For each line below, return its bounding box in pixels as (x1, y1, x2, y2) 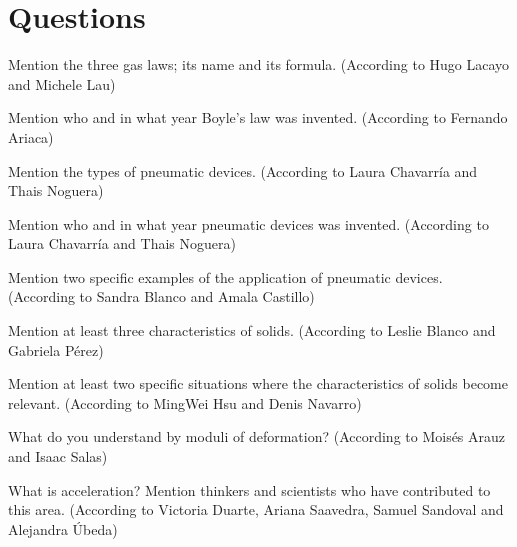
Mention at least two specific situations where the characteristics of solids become (8, 373, 508, 394)
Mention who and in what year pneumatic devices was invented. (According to (8, 213, 489, 234)
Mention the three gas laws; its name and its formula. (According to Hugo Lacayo (8, 54, 510, 75)
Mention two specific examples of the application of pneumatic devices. (8, 266, 443, 287)
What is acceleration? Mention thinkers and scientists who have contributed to (8, 479, 491, 500)
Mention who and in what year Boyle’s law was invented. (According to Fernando (8, 107, 508, 128)
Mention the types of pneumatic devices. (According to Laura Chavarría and (8, 160, 478, 181)
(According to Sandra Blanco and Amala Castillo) (8, 286, 315, 307)
